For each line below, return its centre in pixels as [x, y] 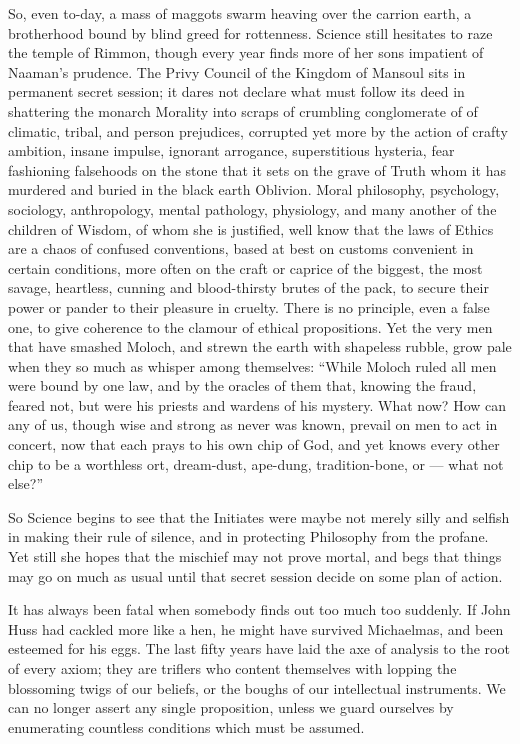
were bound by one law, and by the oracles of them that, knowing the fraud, [242, 385]
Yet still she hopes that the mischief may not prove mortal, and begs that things [255, 556]
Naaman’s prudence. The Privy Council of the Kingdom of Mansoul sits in [237, 71]
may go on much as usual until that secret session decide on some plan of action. [255, 575]
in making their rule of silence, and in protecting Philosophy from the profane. [248, 536]
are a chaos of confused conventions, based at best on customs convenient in [241, 248]
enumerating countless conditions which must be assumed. [186, 726]
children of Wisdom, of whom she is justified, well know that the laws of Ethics [251, 228]
